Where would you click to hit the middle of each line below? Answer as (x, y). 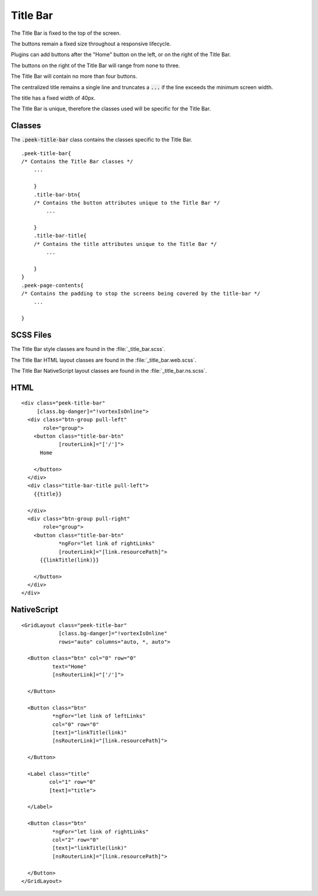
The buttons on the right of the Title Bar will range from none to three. (95, 65)
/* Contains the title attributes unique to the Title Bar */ (125, 244)
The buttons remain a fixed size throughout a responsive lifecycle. (91, 44)
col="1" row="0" (73, 782)
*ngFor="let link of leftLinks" (99, 716)
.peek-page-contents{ (52, 285)
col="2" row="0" (76, 840)
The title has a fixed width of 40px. (53, 98)
